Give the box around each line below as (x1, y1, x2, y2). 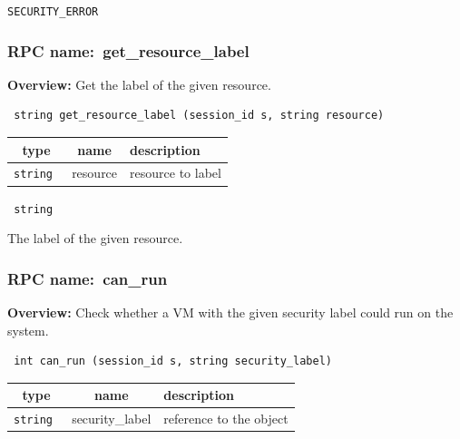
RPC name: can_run (7, 267, 168, 289)
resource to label (130, 163, 221, 182)
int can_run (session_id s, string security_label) (14, 355, 332, 368)
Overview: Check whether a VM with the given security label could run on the (7, 303, 454, 322)
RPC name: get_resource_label (7, 39, 250, 62)
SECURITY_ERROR (7, 5, 99, 18)
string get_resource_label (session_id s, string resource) (14, 109, 385, 122)
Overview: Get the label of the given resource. (7, 74, 271, 93)
